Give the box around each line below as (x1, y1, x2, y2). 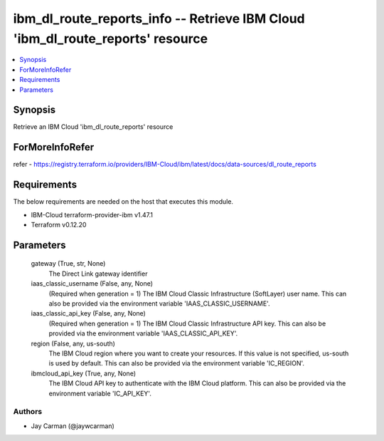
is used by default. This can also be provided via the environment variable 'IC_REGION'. (48, 359, 305, 368)
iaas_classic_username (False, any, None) (31, 279, 153, 288)
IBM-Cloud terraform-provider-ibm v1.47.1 (31, 210, 153, 219)
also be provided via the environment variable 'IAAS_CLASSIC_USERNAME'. (48, 299, 270, 308)
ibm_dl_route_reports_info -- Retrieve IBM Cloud (13, 11, 305, 26)
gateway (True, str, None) (31, 259, 106, 268)
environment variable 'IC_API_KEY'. (48, 389, 152, 398)
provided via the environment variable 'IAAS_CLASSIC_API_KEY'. (48, 329, 238, 338)
